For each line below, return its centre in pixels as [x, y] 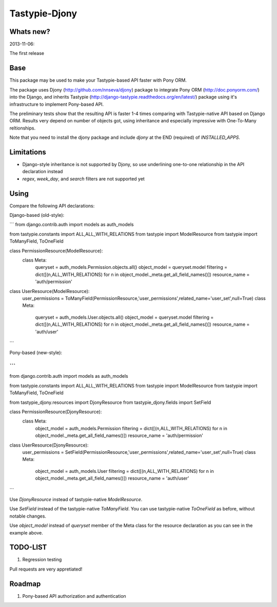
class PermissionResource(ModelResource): [56, 251]
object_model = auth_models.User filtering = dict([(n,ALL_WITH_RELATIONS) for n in [124, 471]
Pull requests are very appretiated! [46, 569]
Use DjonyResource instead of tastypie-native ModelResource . [76, 499]
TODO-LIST [28, 547]
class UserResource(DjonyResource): [49, 445]
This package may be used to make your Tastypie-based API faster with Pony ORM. [98, 80]
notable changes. [28, 516]
